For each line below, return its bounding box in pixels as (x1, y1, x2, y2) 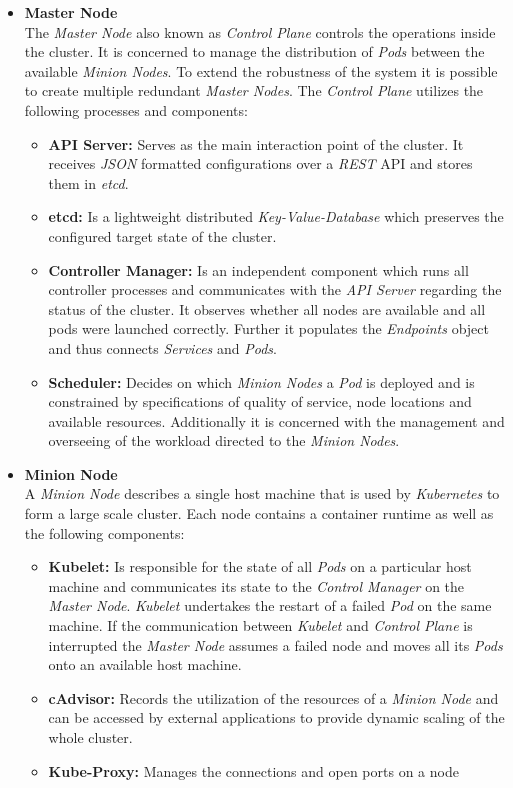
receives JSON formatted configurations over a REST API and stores (48, 153, 473, 174)
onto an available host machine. (48, 654, 242, 675)
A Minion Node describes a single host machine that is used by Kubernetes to (24, 483, 500, 504)
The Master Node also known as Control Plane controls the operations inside (24, 21, 496, 42)
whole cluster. (48, 727, 133, 747)
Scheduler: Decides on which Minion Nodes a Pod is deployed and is (48, 371, 475, 392)
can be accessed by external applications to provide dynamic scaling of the (48, 707, 505, 728)
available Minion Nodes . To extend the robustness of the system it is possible (24, 60, 498, 81)
